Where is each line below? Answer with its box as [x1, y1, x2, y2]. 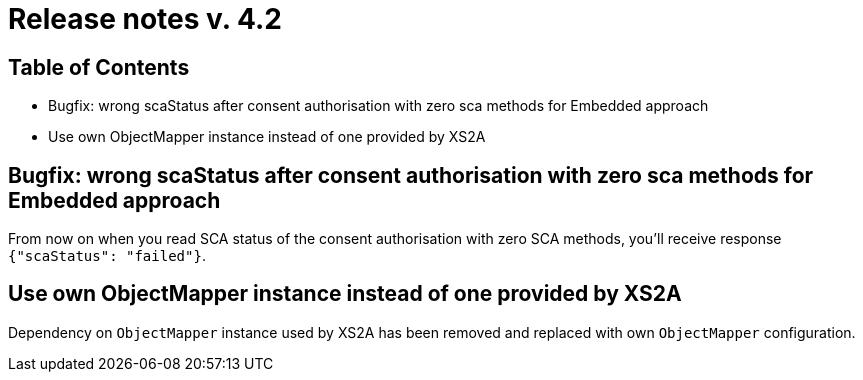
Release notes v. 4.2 [8, 2, 282, 36]
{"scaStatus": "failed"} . [8, 247, 206, 265]
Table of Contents [8, 54, 190, 80]
